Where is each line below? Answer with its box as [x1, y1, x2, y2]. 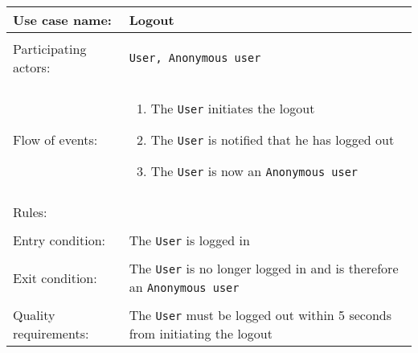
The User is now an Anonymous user [150, 162, 359, 180]
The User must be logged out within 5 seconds [129, 306, 391, 324]
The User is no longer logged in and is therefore [129, 259, 399, 277]
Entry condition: [13, 231, 105, 249]
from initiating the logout [129, 324, 273, 343]
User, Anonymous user [129, 51, 261, 64]
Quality [13, 306, 55, 324]
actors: [13, 58, 51, 76]
